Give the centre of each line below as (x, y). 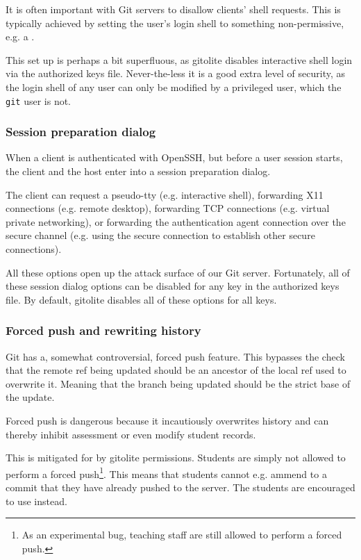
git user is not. (39, 100)
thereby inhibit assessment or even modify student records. (131, 434)
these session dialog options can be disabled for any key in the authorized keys (173, 286)
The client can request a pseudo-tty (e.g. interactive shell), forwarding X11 (165, 194)
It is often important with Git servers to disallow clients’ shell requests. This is (173, 9)
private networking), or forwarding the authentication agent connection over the (176, 221)
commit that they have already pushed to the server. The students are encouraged (180, 487)
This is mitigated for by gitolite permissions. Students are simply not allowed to (176, 458)
